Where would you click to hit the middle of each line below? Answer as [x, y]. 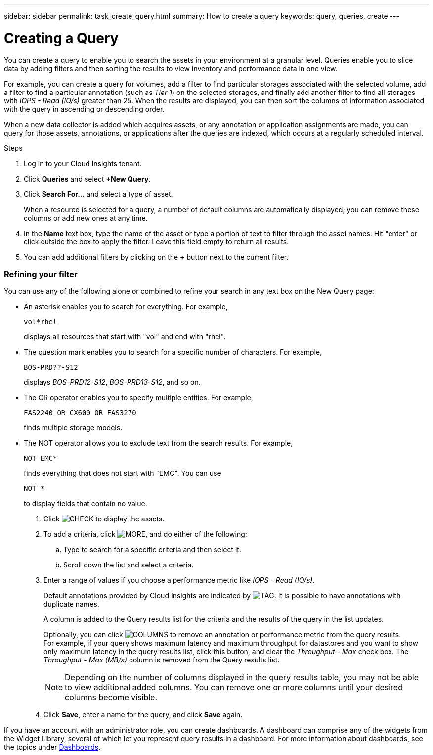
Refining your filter [41, 274]
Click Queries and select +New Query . [87, 179]
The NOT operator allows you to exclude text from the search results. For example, [158, 443]
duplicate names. [71, 604]
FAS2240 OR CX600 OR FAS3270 [80, 413]
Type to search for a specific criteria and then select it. [152, 550]
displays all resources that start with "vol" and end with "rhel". [125, 337]
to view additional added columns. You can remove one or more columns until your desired [234, 687]
